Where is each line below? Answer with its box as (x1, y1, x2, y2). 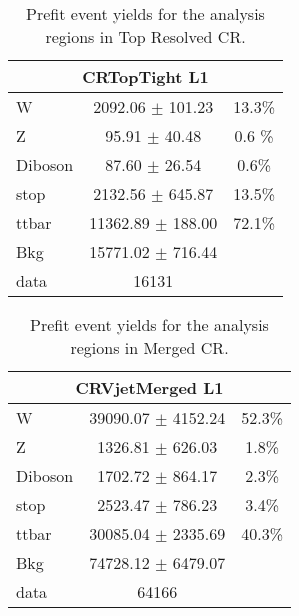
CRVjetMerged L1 (75, 376, 224, 399)
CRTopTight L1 (82, 65, 209, 88)
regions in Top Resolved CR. (45, 25, 246, 48)
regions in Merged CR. (70, 336, 229, 359)
